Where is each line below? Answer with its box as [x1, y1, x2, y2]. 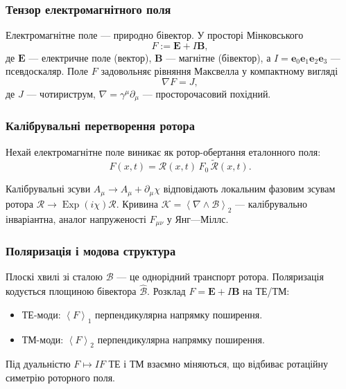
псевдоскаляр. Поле [6, 64, 89, 78]
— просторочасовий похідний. [142, 87, 271, 100]
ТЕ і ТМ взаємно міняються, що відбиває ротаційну [108, 356, 329, 371]
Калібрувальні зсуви [6, 181, 91, 196]
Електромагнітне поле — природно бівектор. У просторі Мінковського [6, 28, 304, 42]
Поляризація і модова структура [6, 242, 176, 260]
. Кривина [116, 196, 159, 210]
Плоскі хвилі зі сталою [6, 269, 103, 284]
